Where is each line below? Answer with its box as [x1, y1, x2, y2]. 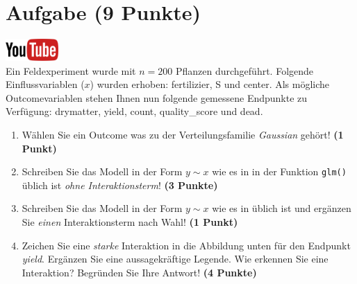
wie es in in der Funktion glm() [212, 164, 347, 179]
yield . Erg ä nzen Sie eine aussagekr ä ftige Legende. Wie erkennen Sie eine [22, 251, 329, 266]
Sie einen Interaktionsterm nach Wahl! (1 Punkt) [22, 214, 238, 229]
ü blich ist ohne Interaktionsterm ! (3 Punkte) [22, 177, 218, 192]
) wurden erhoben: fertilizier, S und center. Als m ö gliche [90, 77, 330, 91]
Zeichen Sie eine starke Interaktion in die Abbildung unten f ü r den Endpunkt [22, 238, 351, 252]
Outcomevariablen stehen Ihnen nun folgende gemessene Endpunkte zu [6, 90, 308, 105]
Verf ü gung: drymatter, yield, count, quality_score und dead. [6, 104, 263, 118]
